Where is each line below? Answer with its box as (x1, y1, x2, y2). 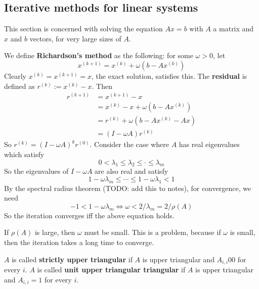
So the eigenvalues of (4, 166, 69, 176)
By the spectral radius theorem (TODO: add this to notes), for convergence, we (4, 182, 251, 193)
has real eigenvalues (179, 139, 240, 150)
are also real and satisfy (95, 166, 168, 176)
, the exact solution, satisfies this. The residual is (92, 70, 247, 81)
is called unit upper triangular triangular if (37, 264, 186, 275)
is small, (230, 227, 255, 237)
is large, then (34, 227, 75, 237)
